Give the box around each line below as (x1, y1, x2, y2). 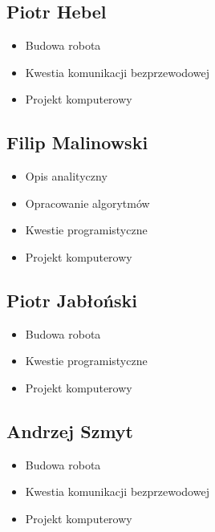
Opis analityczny (25, 168, 107, 185)
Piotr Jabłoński (6, 287, 137, 312)
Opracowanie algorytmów (25, 194, 150, 211)
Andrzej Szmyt (6, 418, 133, 443)
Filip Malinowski (6, 130, 148, 155)
